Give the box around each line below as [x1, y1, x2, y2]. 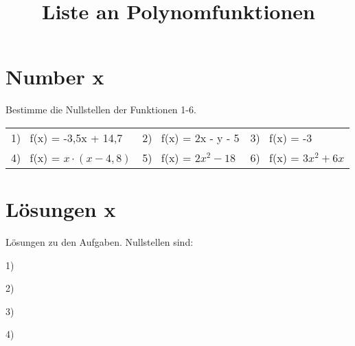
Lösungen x [5, 195, 116, 223]
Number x [5, 62, 104, 91]
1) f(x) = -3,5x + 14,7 [11, 129, 123, 146]
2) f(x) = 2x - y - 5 [142, 129, 240, 146]
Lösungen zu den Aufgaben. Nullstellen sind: [5, 235, 194, 249]
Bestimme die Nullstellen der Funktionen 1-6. [5, 102, 196, 117]
